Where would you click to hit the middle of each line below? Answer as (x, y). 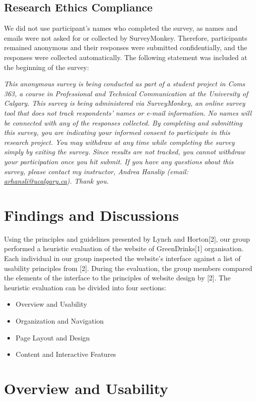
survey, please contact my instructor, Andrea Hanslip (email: (96, 171)
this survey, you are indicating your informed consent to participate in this (117, 132)
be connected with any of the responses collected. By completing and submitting (123, 122)
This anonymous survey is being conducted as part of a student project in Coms (125, 84)
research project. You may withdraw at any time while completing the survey (119, 142)
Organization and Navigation (60, 320)
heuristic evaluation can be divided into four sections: (85, 287)
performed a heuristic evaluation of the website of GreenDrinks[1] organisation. (124, 248)
